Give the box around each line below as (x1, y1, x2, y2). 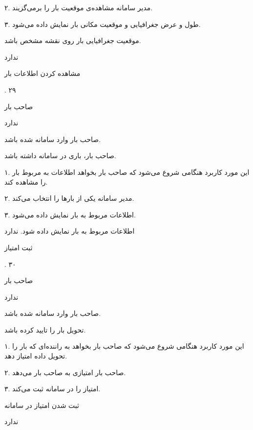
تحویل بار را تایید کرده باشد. (4, 324, 86, 334)
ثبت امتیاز (4, 242, 33, 252)
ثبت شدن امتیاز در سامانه (4, 400, 79, 410)
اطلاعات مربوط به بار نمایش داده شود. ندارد (4, 226, 135, 236)
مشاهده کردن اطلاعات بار (4, 68, 81, 78)
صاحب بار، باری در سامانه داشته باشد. (4, 150, 116, 161)
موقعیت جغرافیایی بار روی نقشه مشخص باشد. (4, 35, 141, 46)
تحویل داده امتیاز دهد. (4, 351, 67, 361)
